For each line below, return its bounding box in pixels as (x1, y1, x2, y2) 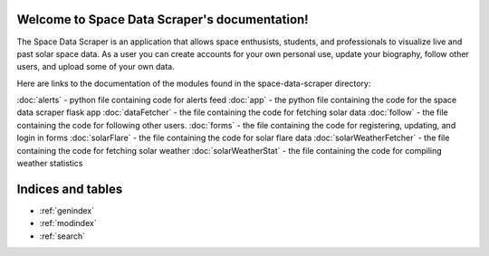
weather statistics (16, 158, 83, 169)
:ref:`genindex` (39, 204, 95, 216)
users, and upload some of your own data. (16, 62, 176, 72)
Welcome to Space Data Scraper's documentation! (16, 12, 309, 27)
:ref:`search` (39, 231, 86, 242)
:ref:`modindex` (39, 218, 97, 229)
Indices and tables (16, 181, 123, 196)
